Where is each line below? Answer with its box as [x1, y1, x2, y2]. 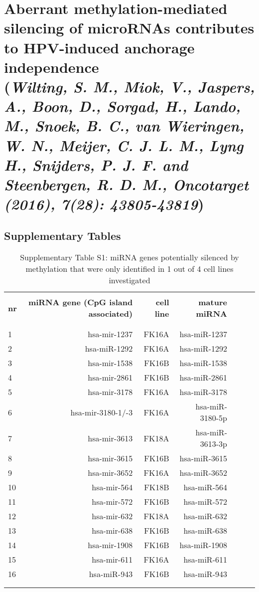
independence [4, 56, 99, 77]
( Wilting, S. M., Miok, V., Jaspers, [4, 76, 255, 97]
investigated [109, 274, 150, 286]
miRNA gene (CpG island [28, 296, 133, 308]
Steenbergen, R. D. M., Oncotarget [4, 174, 249, 195]
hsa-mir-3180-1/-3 [70, 406, 133, 418]
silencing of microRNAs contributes [4, 17, 255, 38]
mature [198, 296, 227, 308]
